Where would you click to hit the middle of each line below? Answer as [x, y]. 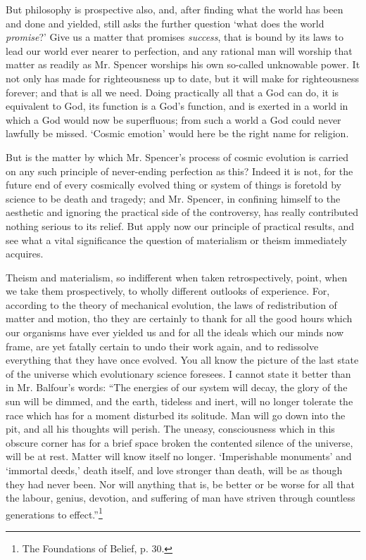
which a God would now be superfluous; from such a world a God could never [173, 119]
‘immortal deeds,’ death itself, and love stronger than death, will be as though [174, 470]
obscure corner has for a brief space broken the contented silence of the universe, [179, 442]
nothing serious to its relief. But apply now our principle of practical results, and [180, 225]
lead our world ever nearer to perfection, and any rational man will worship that [179, 50]
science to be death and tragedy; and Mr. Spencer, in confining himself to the [173, 198]
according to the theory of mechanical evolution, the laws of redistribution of [171, 304]
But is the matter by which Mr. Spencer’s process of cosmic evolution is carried [177, 157]
